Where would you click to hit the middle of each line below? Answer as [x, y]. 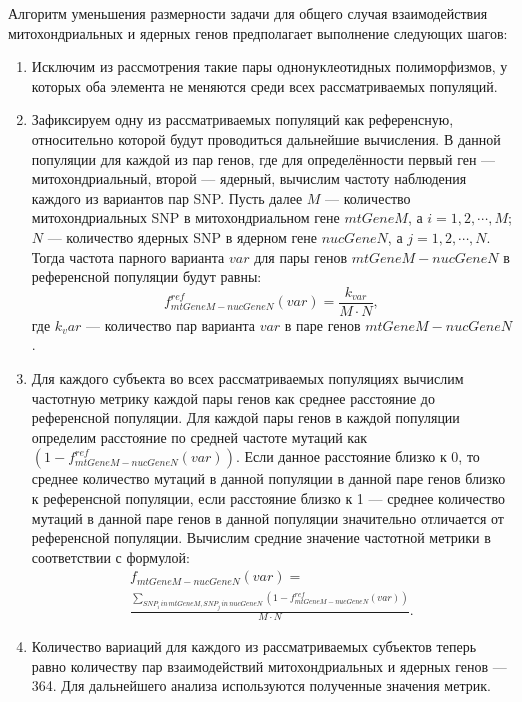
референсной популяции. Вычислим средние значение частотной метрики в [261, 537]
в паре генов [322, 324]
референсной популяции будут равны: [146, 276]
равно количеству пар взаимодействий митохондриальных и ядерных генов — [269, 665]
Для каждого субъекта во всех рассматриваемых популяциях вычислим [247, 377]
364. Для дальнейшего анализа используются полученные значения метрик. [261, 685]
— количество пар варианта [170, 324]
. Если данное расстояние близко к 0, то [357, 456]
